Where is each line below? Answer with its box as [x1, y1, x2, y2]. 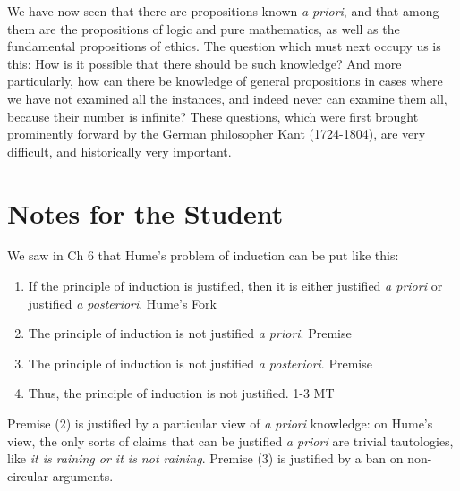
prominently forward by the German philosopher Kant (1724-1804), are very [7, 124, 426, 143]
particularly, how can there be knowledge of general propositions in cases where [7, 72, 443, 90]
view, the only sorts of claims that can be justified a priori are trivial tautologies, [7, 431, 454, 450]
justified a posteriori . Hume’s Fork [28, 293, 217, 312]
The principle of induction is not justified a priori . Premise [28, 324, 352, 343]
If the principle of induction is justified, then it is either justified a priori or [28, 276, 443, 295]
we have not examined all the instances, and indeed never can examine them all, [7, 89, 447, 107]
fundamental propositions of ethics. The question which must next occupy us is [7, 37, 441, 55]
